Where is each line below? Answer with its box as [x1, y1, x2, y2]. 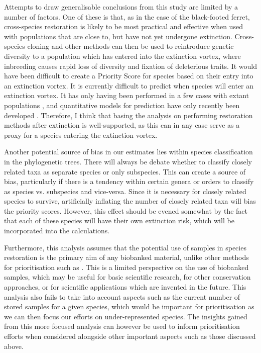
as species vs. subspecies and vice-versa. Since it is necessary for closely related [4, 186, 246, 196]
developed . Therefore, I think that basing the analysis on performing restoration [4, 110, 253, 120]
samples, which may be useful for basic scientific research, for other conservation [4, 272, 251, 282]
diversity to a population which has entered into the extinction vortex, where [4, 50, 241, 61]
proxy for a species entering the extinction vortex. [4, 129, 158, 140]
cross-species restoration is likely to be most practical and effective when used [4, 21, 243, 32]
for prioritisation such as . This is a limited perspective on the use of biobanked [4, 261, 249, 272]
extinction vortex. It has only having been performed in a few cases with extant [4, 90, 249, 101]
